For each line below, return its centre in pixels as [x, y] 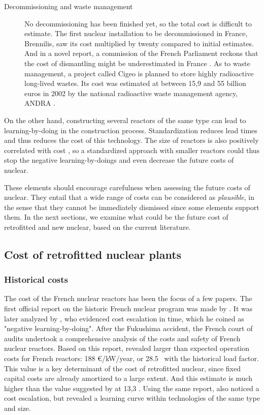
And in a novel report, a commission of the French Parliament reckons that [141, 53]
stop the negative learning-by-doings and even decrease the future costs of [119, 160]
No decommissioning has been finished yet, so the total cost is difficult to [138, 23]
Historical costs [36, 279]
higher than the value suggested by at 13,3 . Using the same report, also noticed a [132, 388]
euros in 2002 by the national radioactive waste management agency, [131, 93]
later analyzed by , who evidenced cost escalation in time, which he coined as [124, 318]
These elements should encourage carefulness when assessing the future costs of [127, 187]
